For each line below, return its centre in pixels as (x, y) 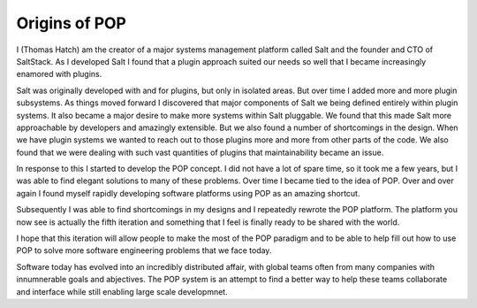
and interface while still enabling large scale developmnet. (122, 291)
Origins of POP (72, 23)
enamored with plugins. (59, 74)
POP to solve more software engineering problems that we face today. (144, 250)
